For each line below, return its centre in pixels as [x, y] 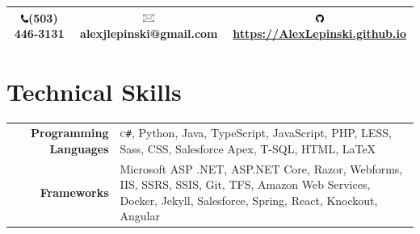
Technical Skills [94, 92]
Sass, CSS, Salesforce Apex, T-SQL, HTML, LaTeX [248, 148]
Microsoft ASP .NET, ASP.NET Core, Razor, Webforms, [261, 168]
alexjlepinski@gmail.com [149, 33]
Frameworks [74, 192]
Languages [79, 148]
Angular [140, 216]
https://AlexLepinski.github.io [320, 33]
